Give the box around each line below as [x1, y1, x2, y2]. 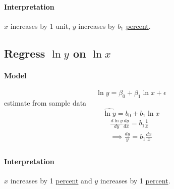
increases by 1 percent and [10, 175, 92, 186]
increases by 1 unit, [10, 20, 71, 31]
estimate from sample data [4, 97, 87, 108]
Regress [4, 45, 45, 61]
